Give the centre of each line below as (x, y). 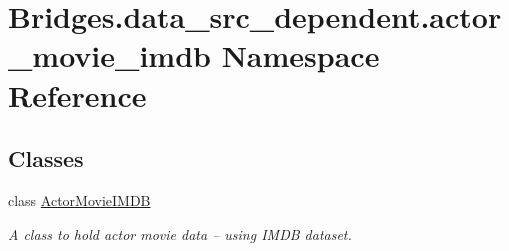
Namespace (300, 55)
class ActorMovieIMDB (79, 199)
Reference (77, 94)
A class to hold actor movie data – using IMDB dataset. (180, 233)
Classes (46, 158)
